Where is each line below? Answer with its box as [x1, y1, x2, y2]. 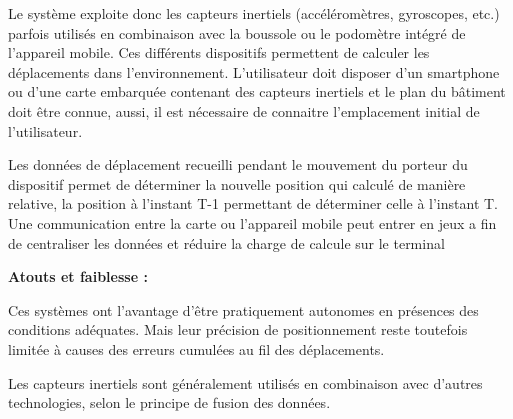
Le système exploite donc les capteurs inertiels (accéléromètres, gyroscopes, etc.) [8, 3, 500, 23]
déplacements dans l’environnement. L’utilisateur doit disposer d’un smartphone [8, 61, 500, 82]
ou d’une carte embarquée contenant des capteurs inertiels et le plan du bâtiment [8, 81, 506, 102]
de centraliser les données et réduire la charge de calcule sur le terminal [8, 232, 445, 253]
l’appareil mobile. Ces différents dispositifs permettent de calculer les [8, 42, 430, 63]
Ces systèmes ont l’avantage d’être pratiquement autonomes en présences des [8, 299, 479, 320]
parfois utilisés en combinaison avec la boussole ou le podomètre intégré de [8, 22, 466, 43]
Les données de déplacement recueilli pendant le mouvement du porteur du [8, 154, 468, 175]
